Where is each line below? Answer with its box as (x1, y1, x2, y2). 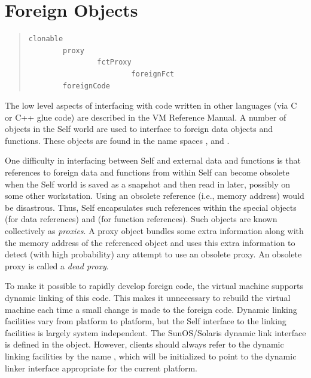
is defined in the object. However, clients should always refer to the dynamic (5, 338, 284, 351)
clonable (28, 35, 63, 44)
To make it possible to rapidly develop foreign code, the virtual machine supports (5, 279, 304, 292)
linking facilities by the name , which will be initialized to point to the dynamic (5, 349, 297, 362)
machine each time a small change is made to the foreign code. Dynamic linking (5, 303, 297, 315)
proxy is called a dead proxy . (5, 259, 109, 272)
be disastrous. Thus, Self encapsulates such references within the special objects (5, 201, 297, 213)
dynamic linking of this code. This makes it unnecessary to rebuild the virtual (5, 291, 291, 303)
